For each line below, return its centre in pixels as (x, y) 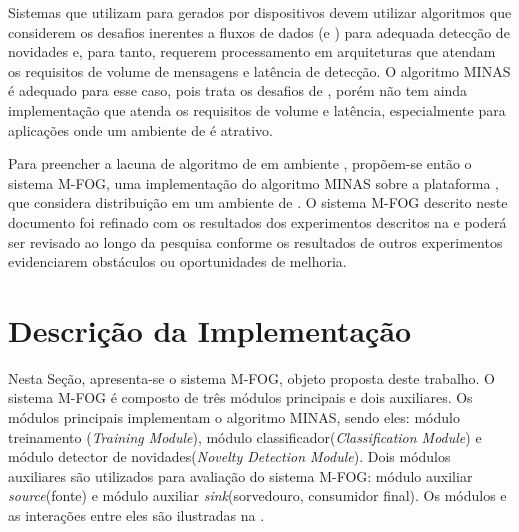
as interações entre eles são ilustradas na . (136, 515)
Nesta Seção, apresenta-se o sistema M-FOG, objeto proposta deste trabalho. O (252, 377)
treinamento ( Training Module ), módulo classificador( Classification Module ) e (245, 436)
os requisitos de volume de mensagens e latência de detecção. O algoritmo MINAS (259, 70)
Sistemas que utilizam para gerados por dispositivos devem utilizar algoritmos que (260, 12)
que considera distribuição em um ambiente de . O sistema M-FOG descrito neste (258, 202)
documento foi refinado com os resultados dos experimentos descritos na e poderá (257, 221)
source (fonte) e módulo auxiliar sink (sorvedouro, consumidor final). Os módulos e (257, 495)
